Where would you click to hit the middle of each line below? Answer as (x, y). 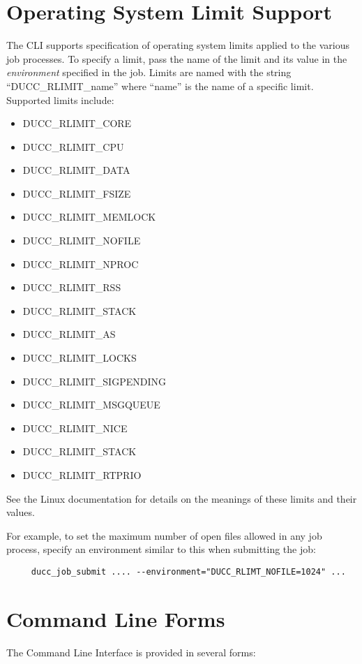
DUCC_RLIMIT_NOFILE (82, 241)
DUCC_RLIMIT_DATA (76, 170)
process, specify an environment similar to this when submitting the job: (161, 549)
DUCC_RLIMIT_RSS (72, 287)
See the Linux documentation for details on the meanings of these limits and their (182, 498)
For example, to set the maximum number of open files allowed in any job (164, 535)
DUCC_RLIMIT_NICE (75, 428)
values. (21, 512)
